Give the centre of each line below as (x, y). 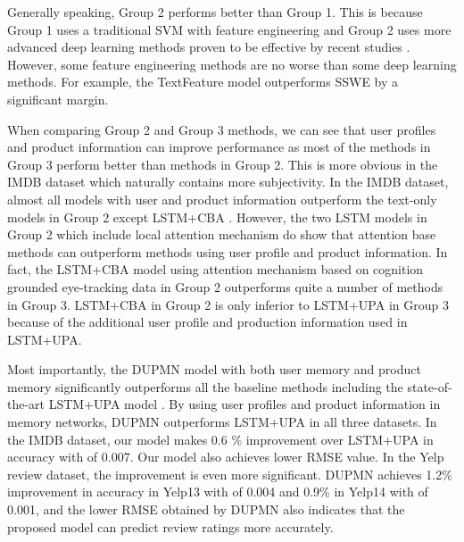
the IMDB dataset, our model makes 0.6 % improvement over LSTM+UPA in (220, 439)
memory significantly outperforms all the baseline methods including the (205, 386)
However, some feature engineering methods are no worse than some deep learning (232, 64)
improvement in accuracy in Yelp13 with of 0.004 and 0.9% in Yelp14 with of (218, 492)
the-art (26, 404)
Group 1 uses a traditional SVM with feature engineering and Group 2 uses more (229, 29)
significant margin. (58, 99)
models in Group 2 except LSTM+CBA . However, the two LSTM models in (217, 217)
